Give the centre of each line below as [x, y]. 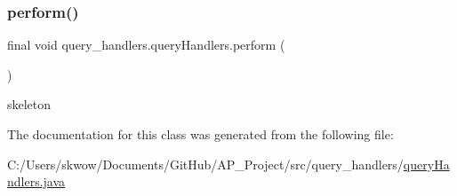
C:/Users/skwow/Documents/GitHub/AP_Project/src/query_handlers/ [205, 164]
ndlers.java [36, 181]
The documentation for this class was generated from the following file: [200, 134]
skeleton [29, 104]
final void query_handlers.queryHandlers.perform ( [146, 45]
